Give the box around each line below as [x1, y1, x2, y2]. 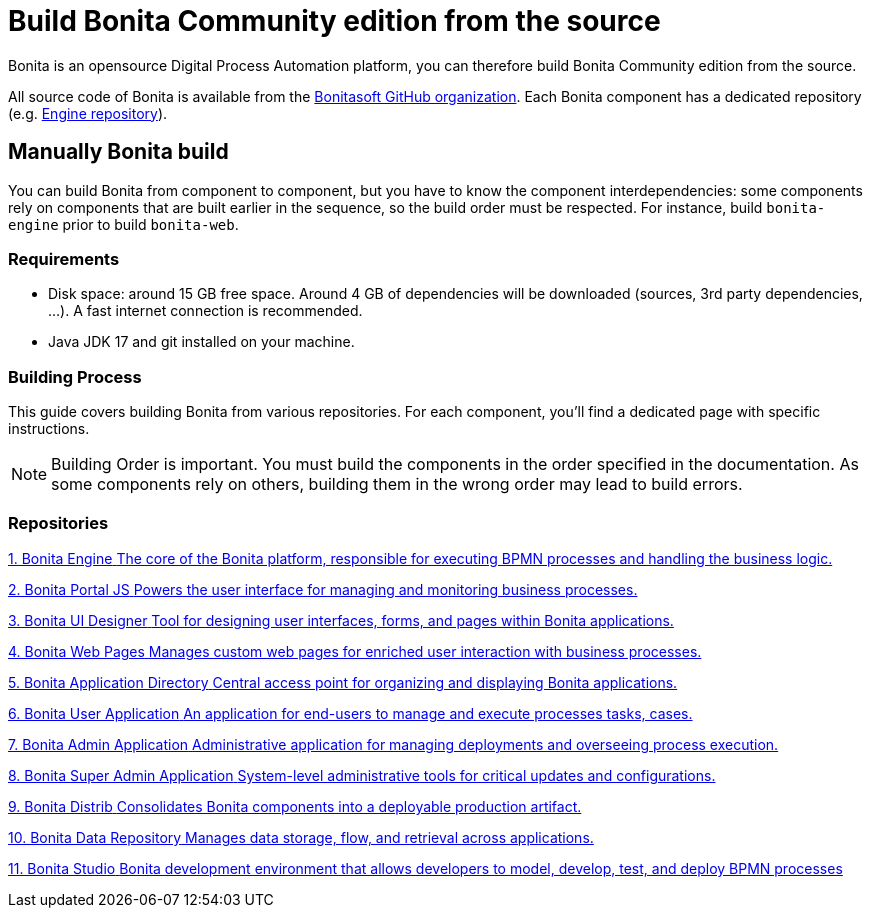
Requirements [8, 248, 120, 269]
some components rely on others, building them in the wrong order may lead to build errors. [51, 474, 743, 495]
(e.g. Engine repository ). [8, 104, 168, 122]
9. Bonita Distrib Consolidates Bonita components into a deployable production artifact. [8, 797, 582, 815]
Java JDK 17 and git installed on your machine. [48, 333, 355, 351]
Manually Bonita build [8, 139, 229, 165]
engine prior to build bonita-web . [8, 215, 239, 233]
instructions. [8, 420, 90, 438]
